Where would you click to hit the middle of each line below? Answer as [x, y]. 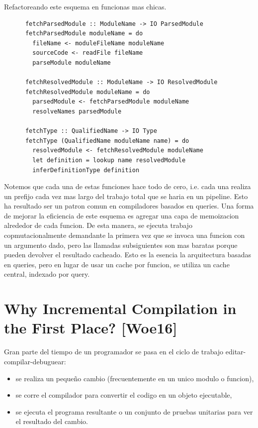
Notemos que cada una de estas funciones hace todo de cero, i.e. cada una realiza [128, 186]
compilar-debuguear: [35, 361]
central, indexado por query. [47, 274]
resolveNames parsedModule [77, 111]
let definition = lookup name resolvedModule [109, 160]
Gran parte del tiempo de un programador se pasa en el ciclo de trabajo [114, 352]
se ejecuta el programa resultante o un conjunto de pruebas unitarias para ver [134, 411]
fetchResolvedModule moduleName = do [87, 92]
